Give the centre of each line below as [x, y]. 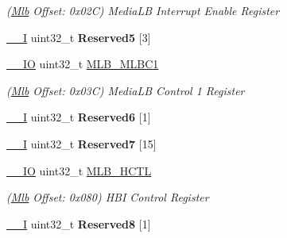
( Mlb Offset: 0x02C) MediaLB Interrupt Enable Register [143, 10]
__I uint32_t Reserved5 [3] [79, 37]
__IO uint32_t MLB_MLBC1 [83, 64]
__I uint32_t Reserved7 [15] [81, 143]
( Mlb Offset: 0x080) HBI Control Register [108, 197]
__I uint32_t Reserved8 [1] [79, 223]
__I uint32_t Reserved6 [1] [79, 117]
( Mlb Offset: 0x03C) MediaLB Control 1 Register [126, 90]
